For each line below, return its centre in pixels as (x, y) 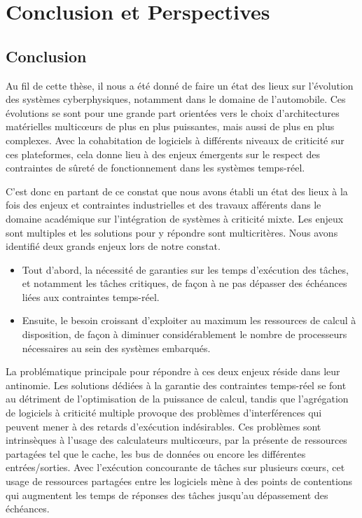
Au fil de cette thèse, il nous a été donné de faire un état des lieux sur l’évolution (180, 85)
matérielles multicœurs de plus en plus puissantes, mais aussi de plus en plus (170, 126)
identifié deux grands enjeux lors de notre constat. (113, 246)
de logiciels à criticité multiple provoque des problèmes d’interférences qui (164, 413)
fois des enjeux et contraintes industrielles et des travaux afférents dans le (163, 205)
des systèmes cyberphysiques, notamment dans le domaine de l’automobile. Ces (176, 99)
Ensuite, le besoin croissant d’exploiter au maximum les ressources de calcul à (189, 320)
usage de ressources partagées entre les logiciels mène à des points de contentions (179, 481)
